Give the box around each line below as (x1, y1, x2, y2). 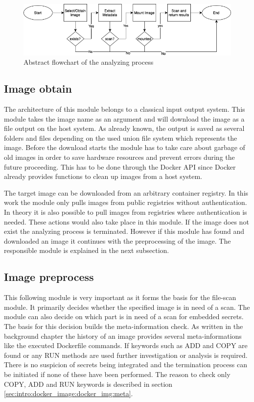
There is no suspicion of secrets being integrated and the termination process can (4, 359, 247, 370)
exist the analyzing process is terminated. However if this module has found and (4, 226, 244, 236)
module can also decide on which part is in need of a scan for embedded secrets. (4, 311, 244, 322)
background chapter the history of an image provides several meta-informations (4, 330, 242, 341)
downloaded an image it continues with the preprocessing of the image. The (4, 235, 231, 246)
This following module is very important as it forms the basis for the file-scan (4, 292, 236, 302)
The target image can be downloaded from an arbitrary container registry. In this (4, 187, 249, 198)
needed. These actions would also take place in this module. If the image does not (4, 216, 249, 226)
